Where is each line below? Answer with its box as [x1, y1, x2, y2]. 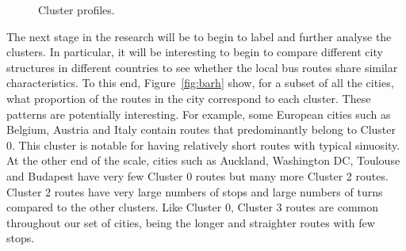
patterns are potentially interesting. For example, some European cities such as [6, 105, 391, 122]
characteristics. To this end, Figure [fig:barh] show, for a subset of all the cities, [6, 74, 394, 91]
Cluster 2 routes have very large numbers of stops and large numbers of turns [6, 183, 383, 200]
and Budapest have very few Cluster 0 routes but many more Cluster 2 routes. [6, 167, 389, 184]
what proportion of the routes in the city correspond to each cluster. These [6, 89, 371, 106]
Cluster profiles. [38, 2, 115, 17]
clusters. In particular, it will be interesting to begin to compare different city [6, 44, 383, 60]
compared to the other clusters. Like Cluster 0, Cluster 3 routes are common [6, 199, 379, 215]
